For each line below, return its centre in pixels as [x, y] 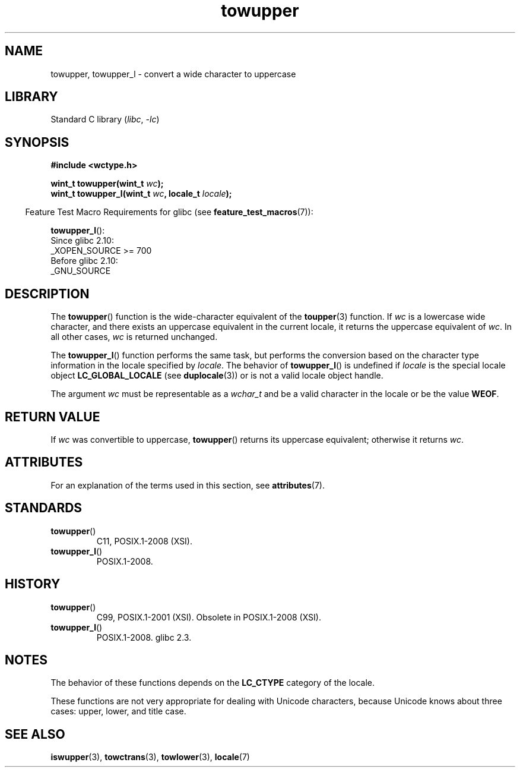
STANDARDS [44, 508]
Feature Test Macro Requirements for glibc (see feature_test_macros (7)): [169, 212]
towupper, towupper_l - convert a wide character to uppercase [173, 74]
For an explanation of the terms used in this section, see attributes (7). [188, 485]
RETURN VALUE [53, 417]
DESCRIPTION [47, 294]
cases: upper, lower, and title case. [118, 711]
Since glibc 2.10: [82, 241]
